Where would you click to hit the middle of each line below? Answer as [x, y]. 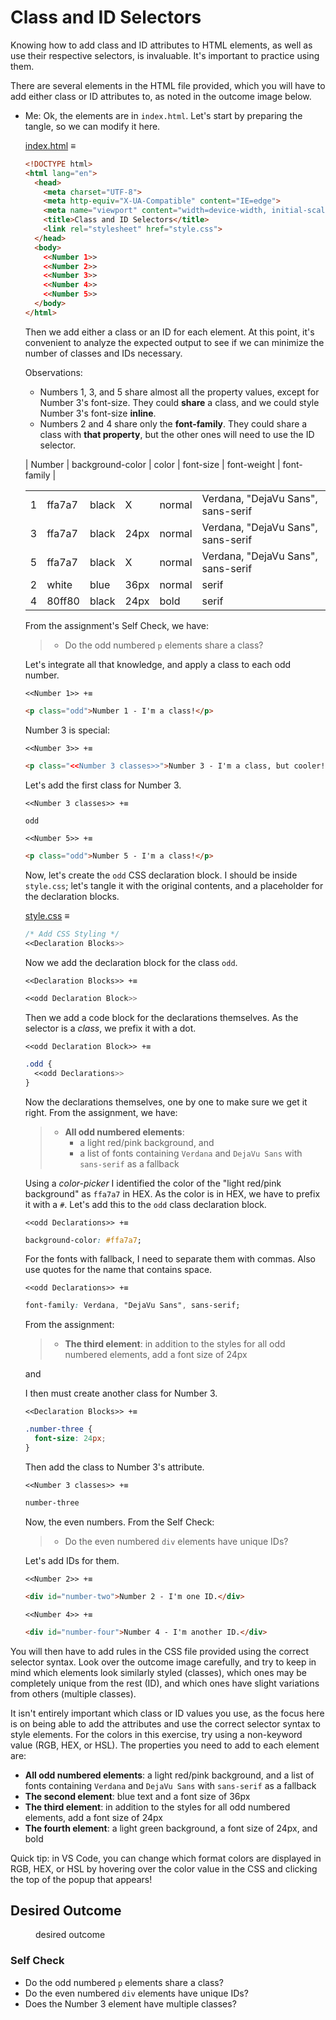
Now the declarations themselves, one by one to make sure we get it [166, 1102]
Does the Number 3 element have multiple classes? [130, 2003]
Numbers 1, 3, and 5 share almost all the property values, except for [179, 392]
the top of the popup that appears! [81, 1879]
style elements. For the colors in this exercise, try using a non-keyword [156, 1734]
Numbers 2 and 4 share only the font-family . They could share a [173, 423]
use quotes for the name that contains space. [118, 1270]
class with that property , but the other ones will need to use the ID [177, 434]
